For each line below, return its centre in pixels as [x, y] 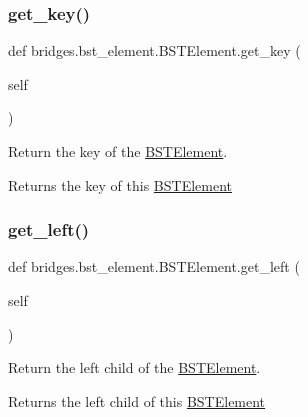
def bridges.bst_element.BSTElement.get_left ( [154, 266]
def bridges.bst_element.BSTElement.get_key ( [154, 50]
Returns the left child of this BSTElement [137, 400]
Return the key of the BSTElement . [118, 151]
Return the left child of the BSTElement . [134, 367]
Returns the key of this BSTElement [120, 184]
